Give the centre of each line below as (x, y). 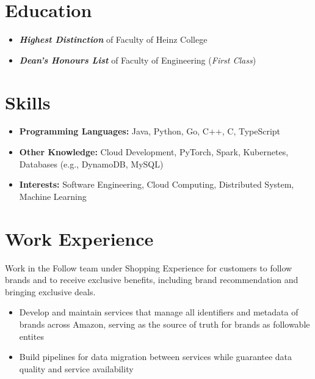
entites (31, 336)
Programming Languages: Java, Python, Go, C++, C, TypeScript (150, 131)
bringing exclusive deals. (50, 291)
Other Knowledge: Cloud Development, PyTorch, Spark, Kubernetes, (154, 152)
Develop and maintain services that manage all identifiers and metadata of (159, 312)
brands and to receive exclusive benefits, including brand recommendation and (152, 280)
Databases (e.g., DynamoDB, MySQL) (91, 164)
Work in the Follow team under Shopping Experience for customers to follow (149, 267)
